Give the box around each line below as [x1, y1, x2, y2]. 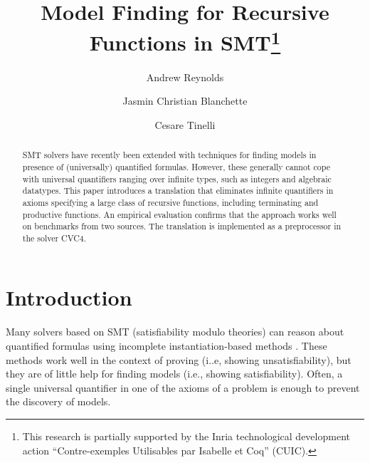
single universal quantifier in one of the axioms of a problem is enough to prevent [6, 380, 360, 395]
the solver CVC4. [22, 231, 87, 244]
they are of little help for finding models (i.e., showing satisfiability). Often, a [6, 366, 343, 381]
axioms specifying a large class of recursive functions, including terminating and [22, 196, 319, 208]
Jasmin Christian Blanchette [122, 93, 248, 108]
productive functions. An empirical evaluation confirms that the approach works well [22, 208, 337, 220]
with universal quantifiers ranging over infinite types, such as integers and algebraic [22, 172, 332, 184]
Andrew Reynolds [146, 69, 224, 84]
